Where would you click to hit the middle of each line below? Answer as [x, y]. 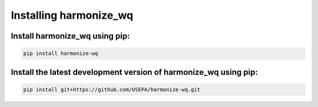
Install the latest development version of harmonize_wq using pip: [135, 72]
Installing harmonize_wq [72, 15]
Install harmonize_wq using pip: [70, 36]
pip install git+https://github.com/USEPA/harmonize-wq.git [112, 89]
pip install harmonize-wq [61, 53]
